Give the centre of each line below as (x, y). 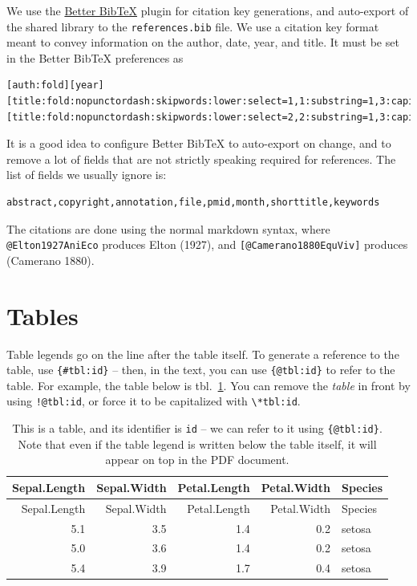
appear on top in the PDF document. (197, 460)
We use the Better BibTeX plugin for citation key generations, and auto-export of (208, 10)
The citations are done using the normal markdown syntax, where (168, 228)
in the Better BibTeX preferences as (95, 57)
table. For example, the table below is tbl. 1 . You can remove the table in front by (208, 385)
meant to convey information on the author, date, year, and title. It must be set (203, 42)
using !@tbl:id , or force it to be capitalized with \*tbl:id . (154, 401)
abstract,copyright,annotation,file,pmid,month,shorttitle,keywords (193, 202)
